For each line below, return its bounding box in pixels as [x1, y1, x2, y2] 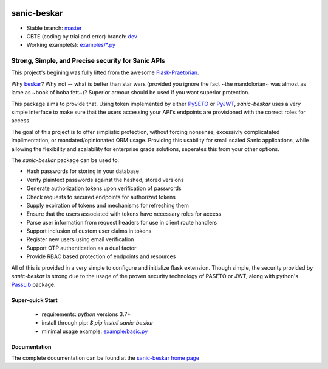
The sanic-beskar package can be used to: [11, 156, 120, 164]
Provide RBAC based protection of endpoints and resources [26, 253, 176, 260]
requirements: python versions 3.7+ [41, 311, 131, 318]
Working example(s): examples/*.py [26, 41, 115, 49]
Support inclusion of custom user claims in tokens [26, 227, 152, 234]
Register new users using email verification [26, 236, 134, 243]
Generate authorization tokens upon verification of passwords [26, 184, 182, 192]
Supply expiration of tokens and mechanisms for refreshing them [26, 202, 190, 209]
